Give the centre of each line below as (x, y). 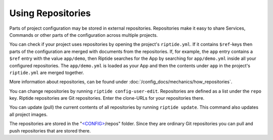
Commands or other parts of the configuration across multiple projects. (84, 35)
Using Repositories (50, 13)
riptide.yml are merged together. (47, 73)
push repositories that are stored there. (50, 130)
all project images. (29, 114)
